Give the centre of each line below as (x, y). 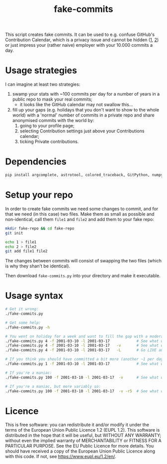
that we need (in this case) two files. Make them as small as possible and (80, 214)
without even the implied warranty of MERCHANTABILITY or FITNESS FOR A (83, 441)
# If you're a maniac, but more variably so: (53, 386)
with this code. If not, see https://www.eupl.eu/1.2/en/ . (61, 457)
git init (14, 233)
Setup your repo (39, 195)
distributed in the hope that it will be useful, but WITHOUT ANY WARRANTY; (83, 435)
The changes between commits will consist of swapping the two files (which (83, 261)
